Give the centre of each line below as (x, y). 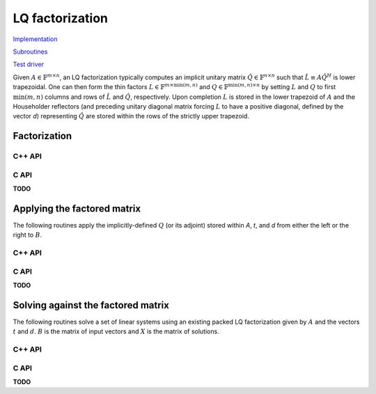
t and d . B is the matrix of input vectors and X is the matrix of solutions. (116, 331)
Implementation (35, 39)
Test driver (29, 64)
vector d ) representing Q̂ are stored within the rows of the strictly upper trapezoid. (131, 116)
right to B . (28, 235)
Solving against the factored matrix (91, 305)
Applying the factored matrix (77, 208)
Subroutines (30, 52)
